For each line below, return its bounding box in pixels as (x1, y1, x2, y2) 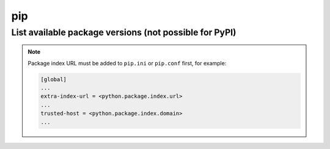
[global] (40, 76, 67, 82)
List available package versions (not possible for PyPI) (11, 27, 237, 38)
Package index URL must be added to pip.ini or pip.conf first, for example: (28, 59, 227, 67)
